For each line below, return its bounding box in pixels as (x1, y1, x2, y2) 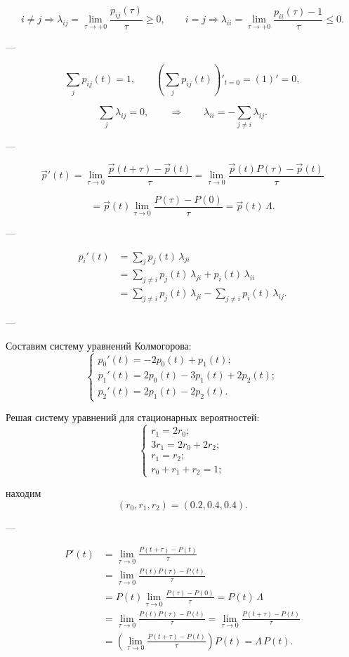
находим (6, 486, 41, 500)
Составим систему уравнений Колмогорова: (6, 338, 192, 352)
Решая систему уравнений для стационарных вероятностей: (6, 410, 260, 425)
